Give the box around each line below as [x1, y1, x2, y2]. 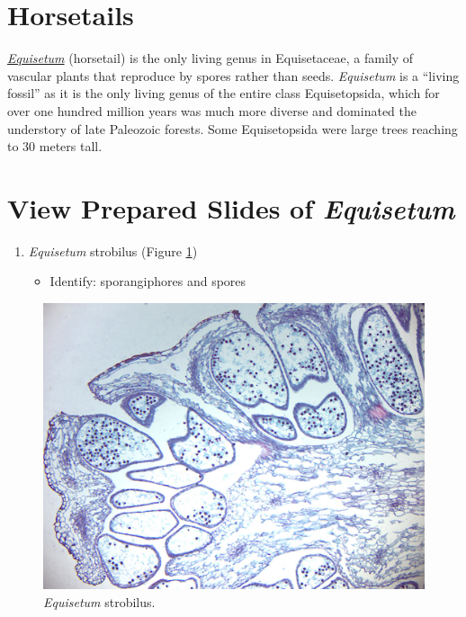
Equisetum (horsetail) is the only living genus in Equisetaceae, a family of [7, 49, 414, 67]
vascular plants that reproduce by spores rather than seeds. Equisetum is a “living [7, 66, 460, 85]
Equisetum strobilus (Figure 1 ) [28, 241, 198, 260]
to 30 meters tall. [7, 137, 103, 156]
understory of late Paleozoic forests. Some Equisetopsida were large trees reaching [7, 119, 458, 138]
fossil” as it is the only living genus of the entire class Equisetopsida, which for [7, 84, 440, 103]
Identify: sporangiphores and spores [49, 272, 246, 291]
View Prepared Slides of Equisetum [7, 189, 455, 227]
